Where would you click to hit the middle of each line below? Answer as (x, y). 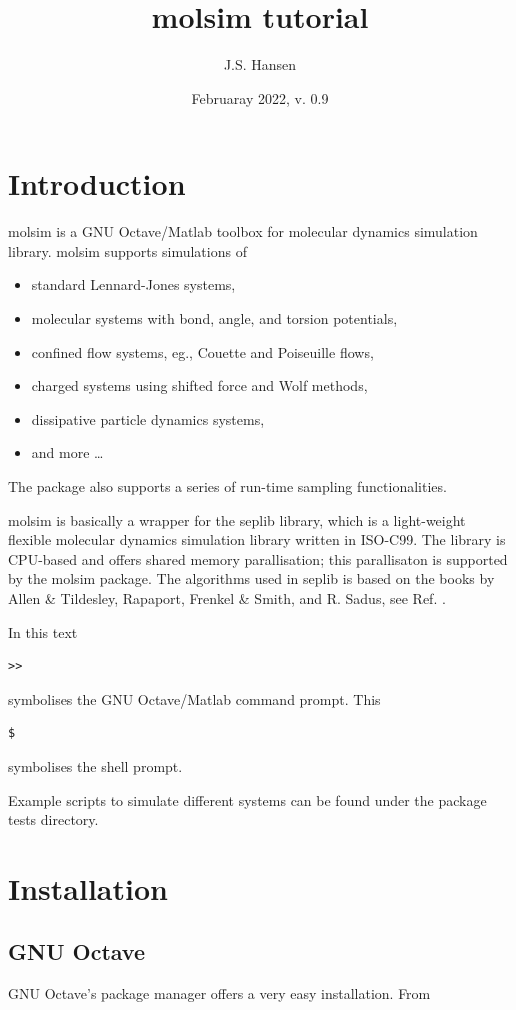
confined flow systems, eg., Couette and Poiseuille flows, (202, 351)
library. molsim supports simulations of (127, 250)
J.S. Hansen (260, 64)
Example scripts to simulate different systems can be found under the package (247, 799)
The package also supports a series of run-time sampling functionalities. (227, 486)
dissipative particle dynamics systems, (148, 418)
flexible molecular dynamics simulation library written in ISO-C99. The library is (257, 539)
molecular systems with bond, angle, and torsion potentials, (214, 318)
